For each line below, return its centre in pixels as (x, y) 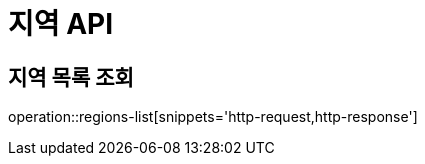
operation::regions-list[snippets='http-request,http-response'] (213, 117)
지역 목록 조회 (71, 77)
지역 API (61, 24)
